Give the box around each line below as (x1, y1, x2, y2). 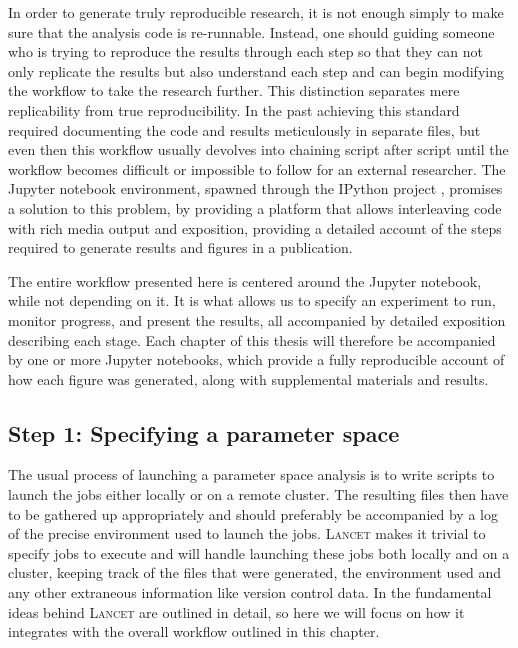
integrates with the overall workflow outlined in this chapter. (8, 621, 380, 642)
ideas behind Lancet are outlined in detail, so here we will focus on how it (8, 601, 465, 622)
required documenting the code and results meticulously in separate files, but (8, 119, 481, 140)
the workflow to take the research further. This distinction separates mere (8, 80, 460, 101)
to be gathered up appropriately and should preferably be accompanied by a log (8, 503, 498, 524)
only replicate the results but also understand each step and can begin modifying (8, 60, 504, 81)
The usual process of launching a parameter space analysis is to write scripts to (8, 464, 495, 485)
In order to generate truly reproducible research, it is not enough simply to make (8, 2, 504, 22)
